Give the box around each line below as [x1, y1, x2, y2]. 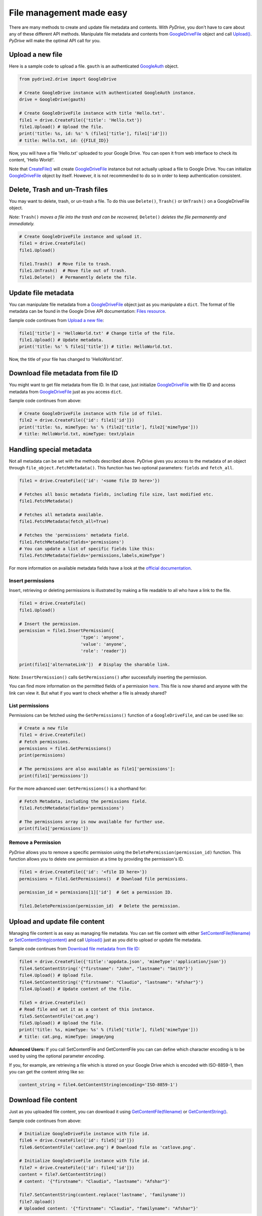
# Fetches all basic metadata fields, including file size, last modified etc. [19, 491, 214, 497]
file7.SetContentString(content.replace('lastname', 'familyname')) [19, 1192, 186, 1198]
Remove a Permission [9, 839, 61, 846]
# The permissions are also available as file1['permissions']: [19, 766, 176, 772]
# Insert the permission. [19, 621, 81, 626]
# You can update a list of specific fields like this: [19, 546, 155, 552]
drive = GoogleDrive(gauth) [19, 97, 86, 102]
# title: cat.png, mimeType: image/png [19, 1034, 114, 1039]
